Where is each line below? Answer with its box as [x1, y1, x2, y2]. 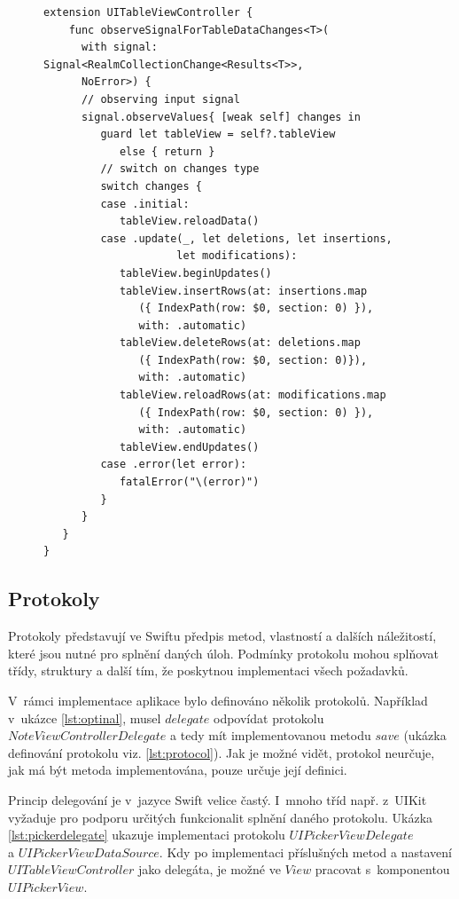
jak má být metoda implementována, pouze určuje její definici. [8, 761, 347, 779]
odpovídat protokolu [214, 708, 324, 727]
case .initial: [100, 197, 190, 210]
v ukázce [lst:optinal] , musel [8, 708, 161, 727]
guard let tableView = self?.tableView [100, 128, 336, 141]
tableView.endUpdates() [119, 440, 260, 453]
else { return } [119, 145, 215, 158]
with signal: [81, 41, 158, 54]
